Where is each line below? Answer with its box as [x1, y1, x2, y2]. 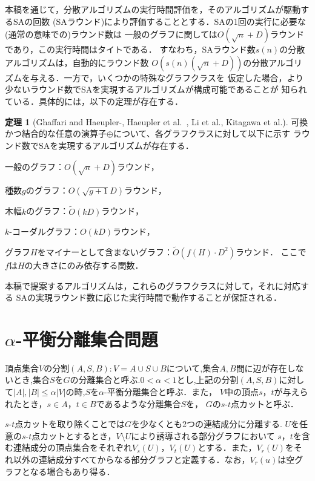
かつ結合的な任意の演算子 [5, 127, 107, 140]
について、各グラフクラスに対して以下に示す [113, 127, 291, 140]
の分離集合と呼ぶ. [70, 373, 141, 386]
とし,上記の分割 [176, 373, 239, 386]
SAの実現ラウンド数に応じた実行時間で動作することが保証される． [16, 291, 282, 304]
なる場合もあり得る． [30, 465, 115, 477]
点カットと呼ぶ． [231, 397, 299, 410]
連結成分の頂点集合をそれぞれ [13, 441, 132, 454]
